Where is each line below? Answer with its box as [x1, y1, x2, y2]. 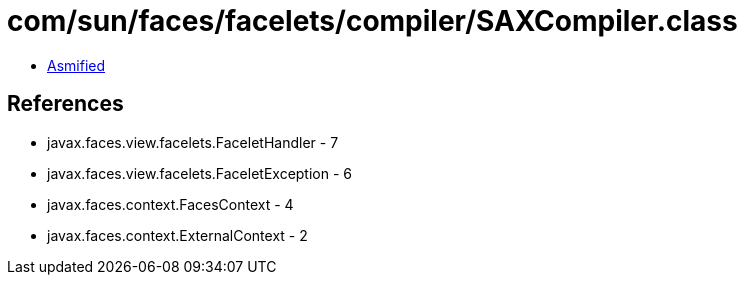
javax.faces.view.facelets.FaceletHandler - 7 [47, 133, 339, 151]
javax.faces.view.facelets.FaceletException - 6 [47, 164, 353, 182]
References [7, 91, 124, 117]
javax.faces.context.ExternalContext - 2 [47, 226, 308, 244]
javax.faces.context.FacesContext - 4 [47, 195, 294, 213]
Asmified [47, 56, 106, 74]
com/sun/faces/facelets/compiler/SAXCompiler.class [7, 4, 738, 38]
